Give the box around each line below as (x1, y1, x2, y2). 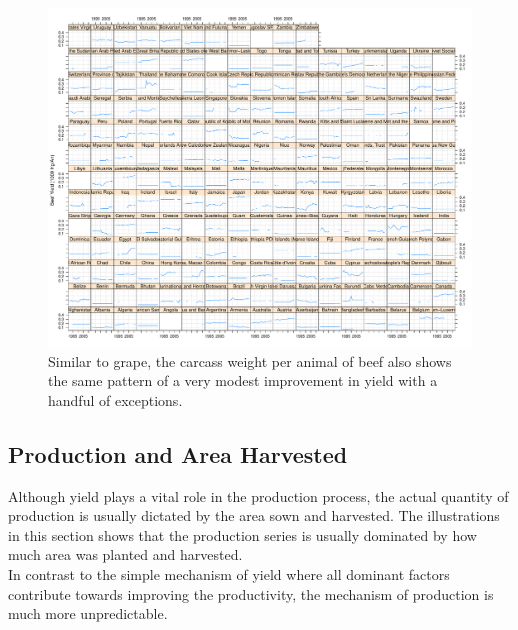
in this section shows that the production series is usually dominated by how (8, 524, 477, 545)
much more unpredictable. (8, 603, 168, 624)
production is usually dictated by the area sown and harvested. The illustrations (8, 505, 500, 526)
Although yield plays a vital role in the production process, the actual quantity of (8, 485, 509, 506)
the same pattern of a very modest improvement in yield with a (48, 370, 438, 391)
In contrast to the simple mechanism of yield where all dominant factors (8, 564, 450, 585)
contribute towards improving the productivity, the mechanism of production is (8, 583, 494, 604)
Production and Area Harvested (8, 438, 348, 469)
